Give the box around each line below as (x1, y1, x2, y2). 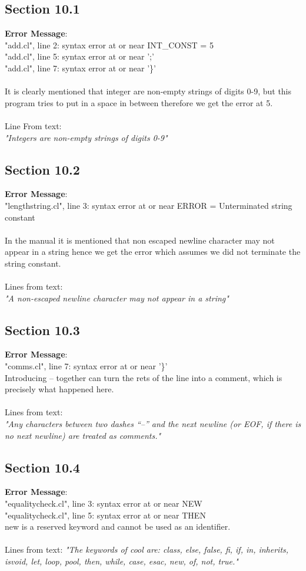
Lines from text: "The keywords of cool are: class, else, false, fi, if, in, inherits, (5, 543, 289, 556)
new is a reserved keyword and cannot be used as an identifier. (5, 520, 231, 533)
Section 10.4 (5, 458, 80, 476)
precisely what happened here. (5, 383, 114, 395)
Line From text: (5, 119, 62, 132)
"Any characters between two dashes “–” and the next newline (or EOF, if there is (5, 418, 301, 430)
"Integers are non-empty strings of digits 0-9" (5, 131, 168, 143)
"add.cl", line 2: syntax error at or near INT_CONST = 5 (5, 38, 214, 51)
